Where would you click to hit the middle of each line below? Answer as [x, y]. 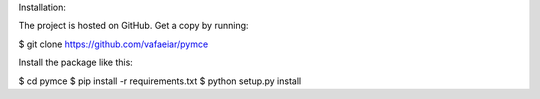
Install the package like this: [76, 62]
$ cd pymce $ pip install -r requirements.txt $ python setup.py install [160, 81]
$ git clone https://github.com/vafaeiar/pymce [113, 44]
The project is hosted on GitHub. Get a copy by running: [133, 26]
